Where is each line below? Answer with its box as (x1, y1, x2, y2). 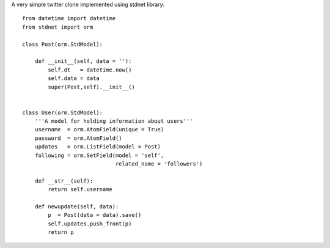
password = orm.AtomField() (34, 134, 122, 142)
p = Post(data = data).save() (48, 211, 142, 219)
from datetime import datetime (22, 15, 116, 22)
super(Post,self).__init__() (48, 83, 136, 90)
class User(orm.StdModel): (22, 109, 103, 116)
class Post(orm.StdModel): (22, 40, 103, 48)
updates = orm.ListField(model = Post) (34, 144, 161, 150)
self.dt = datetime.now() (48, 66, 132, 73)
